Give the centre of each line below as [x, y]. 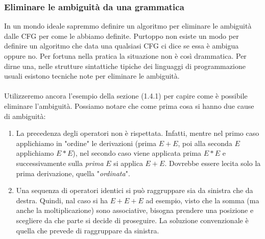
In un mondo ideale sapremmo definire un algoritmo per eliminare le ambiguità [128, 26]
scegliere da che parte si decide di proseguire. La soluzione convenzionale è [132, 220]
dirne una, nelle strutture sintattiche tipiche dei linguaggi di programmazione [125, 66]
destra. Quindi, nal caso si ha [62, 200]
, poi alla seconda [205, 143]
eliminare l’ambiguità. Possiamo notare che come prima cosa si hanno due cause [129, 105]
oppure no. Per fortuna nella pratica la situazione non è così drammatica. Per [125, 56]
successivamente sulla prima [60, 163]
